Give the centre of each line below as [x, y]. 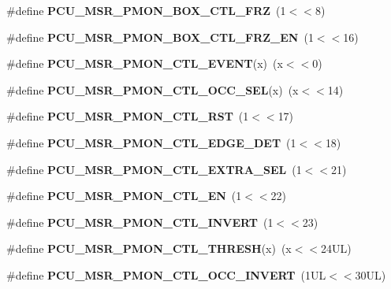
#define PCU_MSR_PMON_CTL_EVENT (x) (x [145, 63]
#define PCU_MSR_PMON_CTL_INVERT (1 [140, 222]
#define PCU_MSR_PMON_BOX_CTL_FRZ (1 [146, 10]
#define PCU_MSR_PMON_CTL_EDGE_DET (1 [151, 142]
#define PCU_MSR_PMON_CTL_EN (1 [124, 196]
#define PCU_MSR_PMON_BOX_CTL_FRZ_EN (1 [160, 37]
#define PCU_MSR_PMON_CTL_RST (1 [128, 116]
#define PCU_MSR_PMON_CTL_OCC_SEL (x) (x [153, 89]
